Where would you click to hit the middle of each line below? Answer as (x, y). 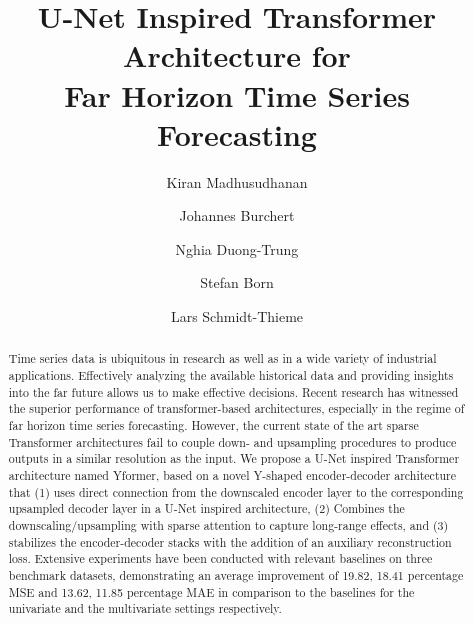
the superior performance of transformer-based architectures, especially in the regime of (236, 408)
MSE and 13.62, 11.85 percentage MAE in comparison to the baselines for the (211, 591)
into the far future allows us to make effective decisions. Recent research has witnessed (233, 391)
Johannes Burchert (237, 215)
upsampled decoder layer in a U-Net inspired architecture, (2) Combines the (206, 508)
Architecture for (237, 55)
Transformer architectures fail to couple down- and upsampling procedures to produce (232, 441)
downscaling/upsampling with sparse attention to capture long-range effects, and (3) (228, 525)
